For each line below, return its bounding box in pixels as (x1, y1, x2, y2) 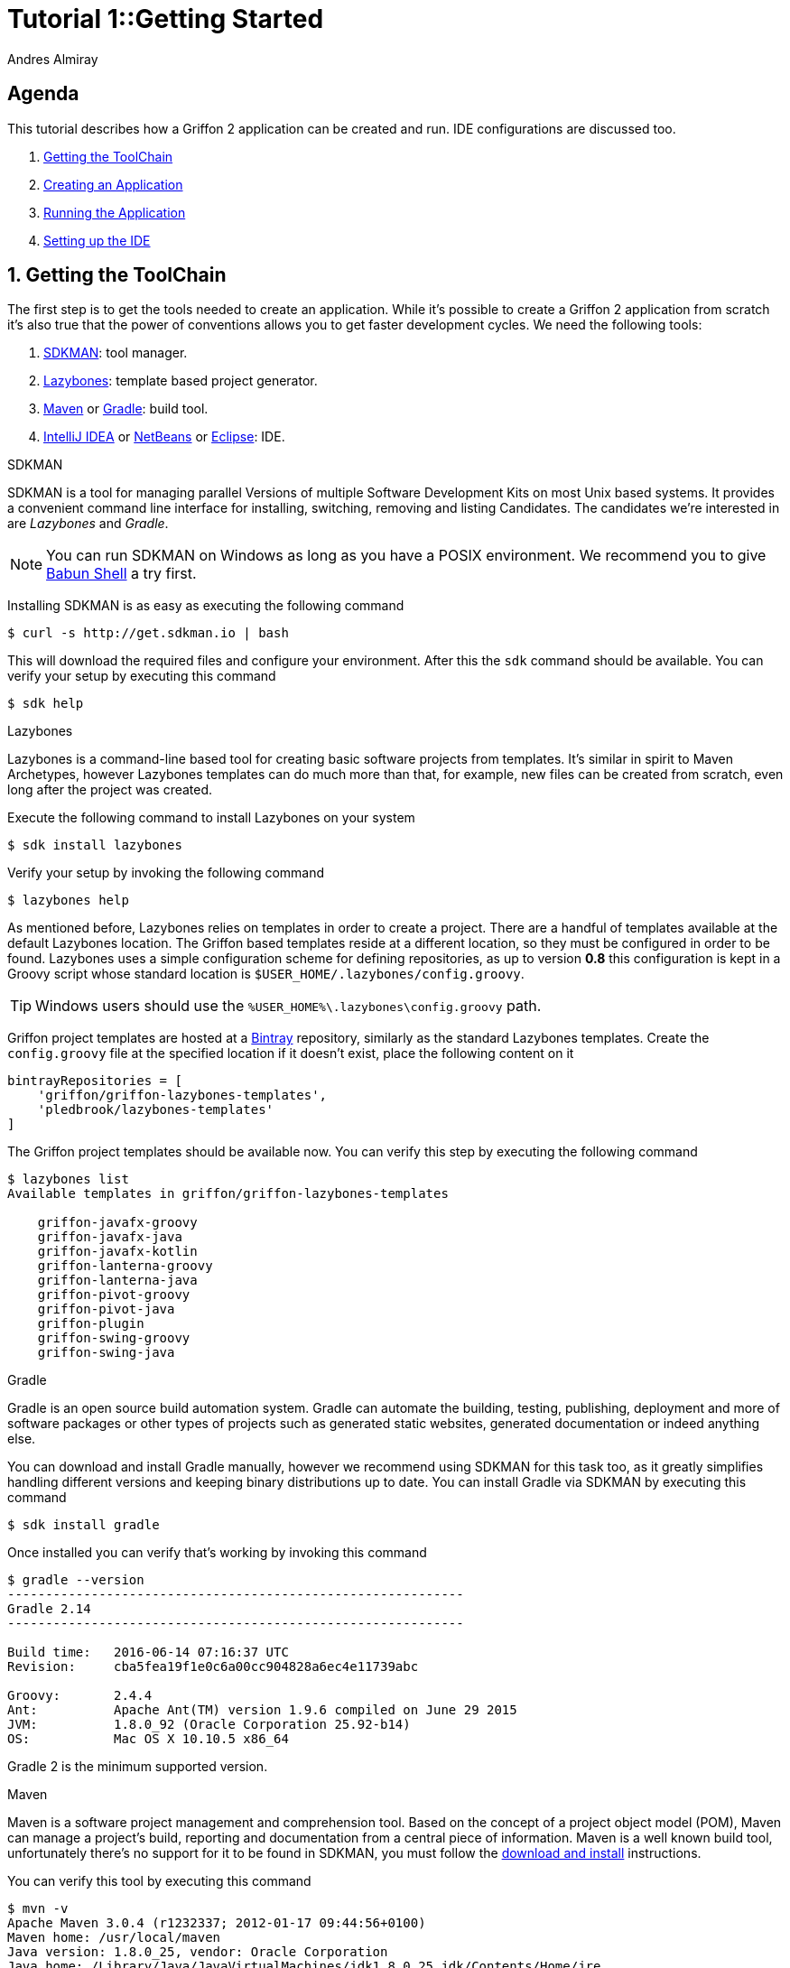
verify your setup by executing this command (7, 668, 276, 684)
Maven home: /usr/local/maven (7, 1930, 221, 1945)
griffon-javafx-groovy (37, 1215, 198, 1230)
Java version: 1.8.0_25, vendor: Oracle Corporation (7, 1945, 388, 1960)
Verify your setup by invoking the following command (7, 865, 325, 881)
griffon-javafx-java (37, 1230, 182, 1245)
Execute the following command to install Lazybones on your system (7, 810, 415, 826)
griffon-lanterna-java (37, 1273, 198, 1288)
